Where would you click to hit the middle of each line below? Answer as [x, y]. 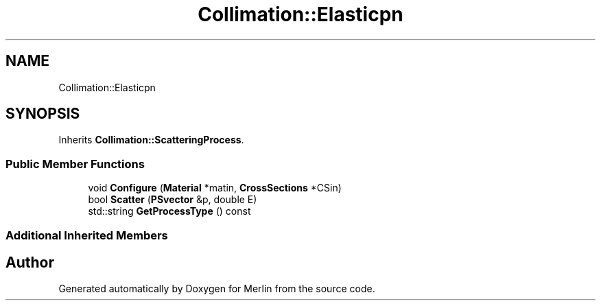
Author [30, 262]
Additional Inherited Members [87, 235]
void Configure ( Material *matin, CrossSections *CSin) [215, 188]
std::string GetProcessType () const [169, 211]
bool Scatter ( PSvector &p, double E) [173, 200]
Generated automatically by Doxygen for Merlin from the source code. [217, 289]
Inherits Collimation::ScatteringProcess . [151, 140]
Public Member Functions [75, 164]
